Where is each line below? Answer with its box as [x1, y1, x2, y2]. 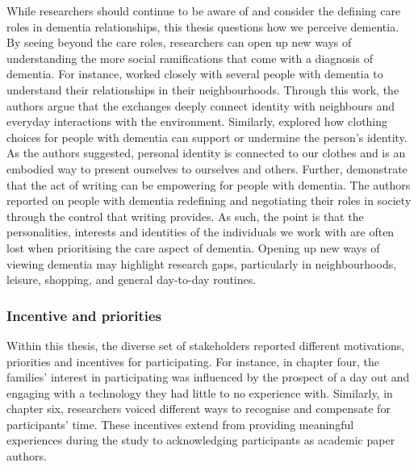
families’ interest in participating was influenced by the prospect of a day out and [6, 369, 410, 386]
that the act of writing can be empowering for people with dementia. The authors [6, 176, 411, 193]
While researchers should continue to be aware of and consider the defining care [6, 2, 401, 19]
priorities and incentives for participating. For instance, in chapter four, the [6, 352, 379, 369]
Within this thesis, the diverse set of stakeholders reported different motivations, [6, 336, 405, 353]
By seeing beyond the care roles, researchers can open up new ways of [6, 34, 352, 51]
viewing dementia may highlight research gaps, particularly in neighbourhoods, [6, 255, 397, 272]
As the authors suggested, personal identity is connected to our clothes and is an [6, 144, 406, 161]
